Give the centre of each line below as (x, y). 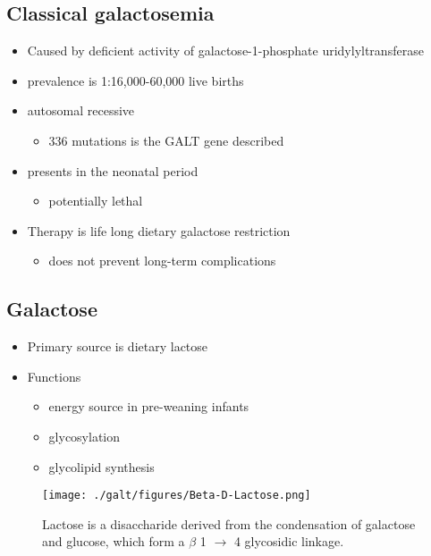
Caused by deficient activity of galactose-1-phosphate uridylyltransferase (225, 51)
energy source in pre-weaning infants (149, 406)
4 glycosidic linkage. (289, 541)
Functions (54, 376)
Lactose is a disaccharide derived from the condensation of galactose (229, 523)
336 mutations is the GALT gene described (166, 140)
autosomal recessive (81, 110)
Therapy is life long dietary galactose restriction (159, 230)
